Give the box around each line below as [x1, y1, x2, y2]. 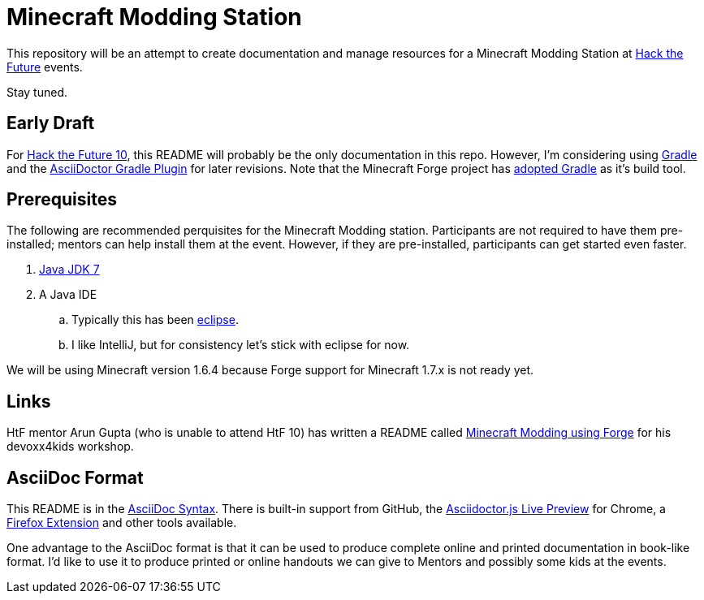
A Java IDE [39, 287, 97, 302]
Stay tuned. [6, 84, 67, 99]
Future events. [6, 59, 83, 74]
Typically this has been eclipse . [71, 313, 239, 327]
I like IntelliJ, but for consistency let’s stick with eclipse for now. [71, 338, 410, 352]
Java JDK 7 [39, 262, 100, 277]
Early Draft [6, 113, 95, 134]
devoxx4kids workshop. [6, 439, 134, 454]
